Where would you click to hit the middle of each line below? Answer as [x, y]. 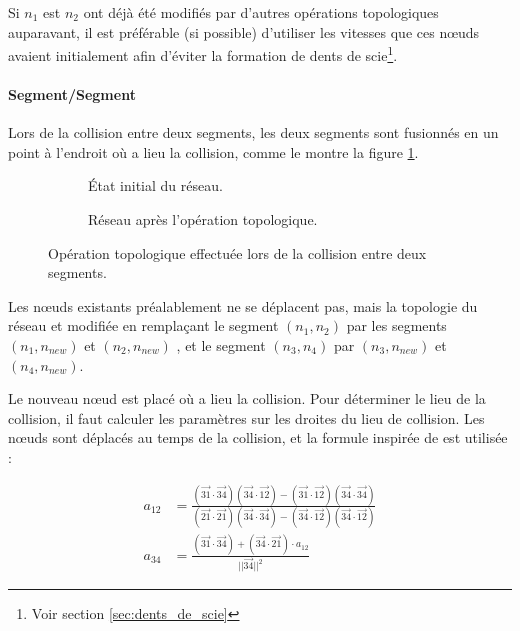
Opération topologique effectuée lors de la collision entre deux [237, 252]
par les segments [396, 325]
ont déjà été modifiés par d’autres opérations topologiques [261, 12]
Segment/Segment [72, 94]
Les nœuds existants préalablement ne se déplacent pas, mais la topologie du [243, 305]
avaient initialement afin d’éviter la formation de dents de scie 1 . [203, 53]
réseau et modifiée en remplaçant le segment [143, 325]
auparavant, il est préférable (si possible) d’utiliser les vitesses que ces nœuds [244, 31]
